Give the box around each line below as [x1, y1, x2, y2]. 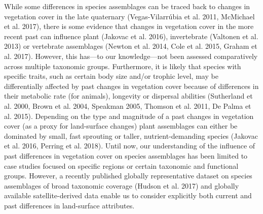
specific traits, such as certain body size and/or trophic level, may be [4, 71, 218, 81]
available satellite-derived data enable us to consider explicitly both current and [4, 190, 252, 201]
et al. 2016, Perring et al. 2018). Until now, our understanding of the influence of [4, 140, 255, 151]
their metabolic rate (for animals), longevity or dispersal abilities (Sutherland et [4, 90, 253, 101]
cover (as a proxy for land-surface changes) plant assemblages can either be [4, 120, 238, 131]
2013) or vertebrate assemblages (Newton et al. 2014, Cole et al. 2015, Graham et [4, 41, 257, 51]
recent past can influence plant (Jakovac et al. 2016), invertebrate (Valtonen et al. [4, 30, 258, 41]
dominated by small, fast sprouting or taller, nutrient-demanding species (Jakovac [4, 130, 258, 141]
